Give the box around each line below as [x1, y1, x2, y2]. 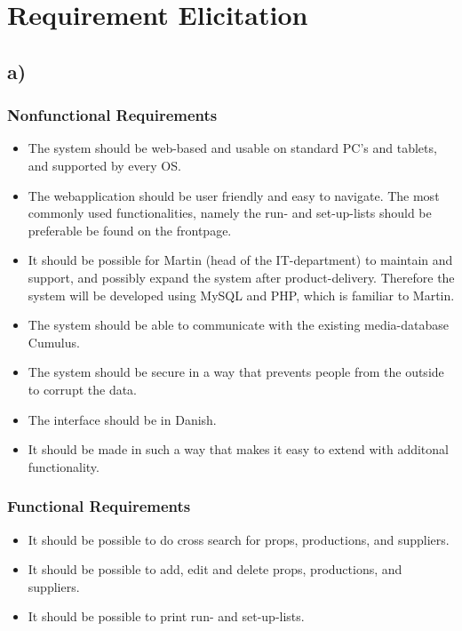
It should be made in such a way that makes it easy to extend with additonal [28, 440, 449, 459]
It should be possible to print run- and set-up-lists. [28, 607, 305, 626]
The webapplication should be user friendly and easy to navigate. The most [28, 186, 440, 204]
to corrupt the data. [28, 379, 138, 398]
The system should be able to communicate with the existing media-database [28, 315, 450, 334]
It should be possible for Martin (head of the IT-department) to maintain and [28, 251, 453, 269]
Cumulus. [28, 332, 80, 351]
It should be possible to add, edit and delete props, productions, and [28, 560, 402, 579]
